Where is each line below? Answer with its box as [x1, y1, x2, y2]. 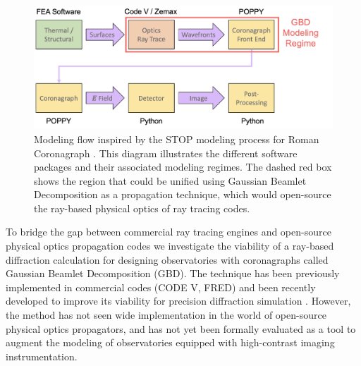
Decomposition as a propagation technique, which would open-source [34, 187, 331, 202]
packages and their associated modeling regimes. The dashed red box [34, 159, 332, 174]
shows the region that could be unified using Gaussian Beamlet [34, 173, 307, 188]
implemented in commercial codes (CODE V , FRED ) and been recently [6, 279, 316, 294]
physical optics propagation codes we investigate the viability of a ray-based [6, 238, 334, 253]
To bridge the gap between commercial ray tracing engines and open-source [6, 224, 331, 239]
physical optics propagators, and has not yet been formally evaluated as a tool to [6, 321, 356, 336]
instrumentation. [6, 348, 78, 363]
